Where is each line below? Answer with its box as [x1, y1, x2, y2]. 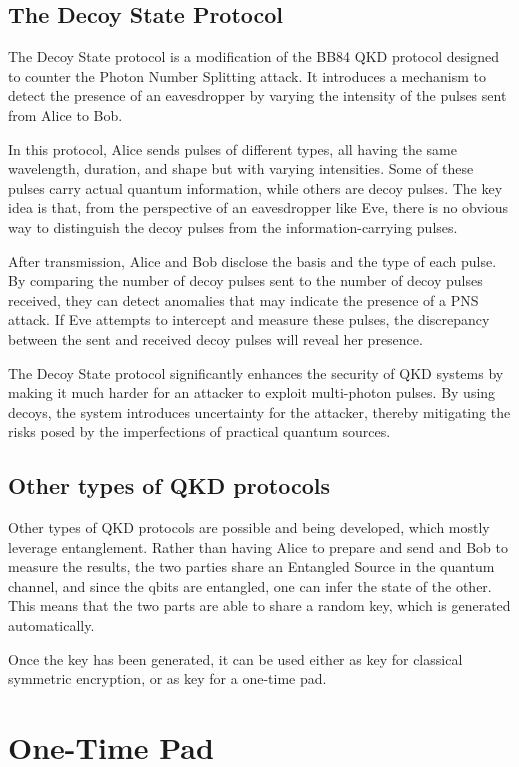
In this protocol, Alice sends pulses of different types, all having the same [8, 138, 457, 159]
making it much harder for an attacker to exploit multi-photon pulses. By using [8, 382, 496, 403]
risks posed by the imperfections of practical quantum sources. [8, 421, 391, 442]
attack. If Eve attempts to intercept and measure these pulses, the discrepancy [8, 309, 490, 330]
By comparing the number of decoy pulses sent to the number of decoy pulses [8, 270, 483, 291]
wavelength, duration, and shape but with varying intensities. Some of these [8, 158, 474, 179]
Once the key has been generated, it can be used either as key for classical [8, 648, 463, 669]
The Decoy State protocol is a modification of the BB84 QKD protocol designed [8, 46, 499, 67]
